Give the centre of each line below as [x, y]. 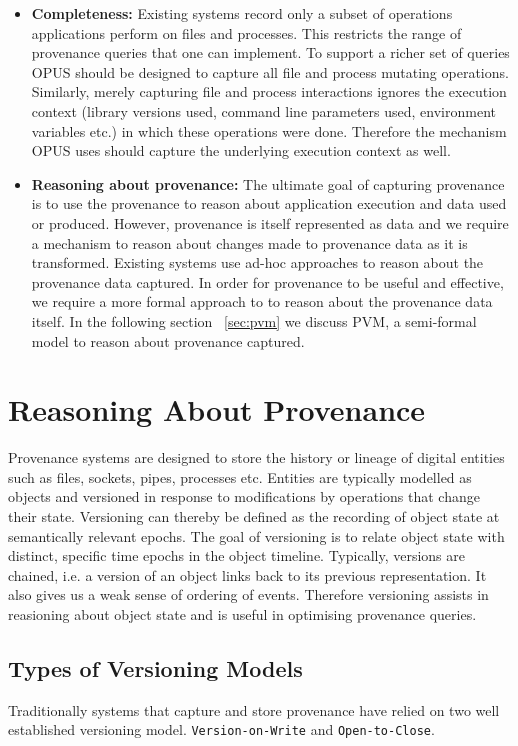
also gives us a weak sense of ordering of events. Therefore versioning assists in [248, 594]
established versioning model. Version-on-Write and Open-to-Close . [221, 729]
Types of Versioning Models [155, 667]
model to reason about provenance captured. [168, 340]
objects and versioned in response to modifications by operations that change [244, 496]
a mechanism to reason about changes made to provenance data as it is [249, 242]
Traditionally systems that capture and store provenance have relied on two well [254, 709]
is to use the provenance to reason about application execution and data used [269, 203]
